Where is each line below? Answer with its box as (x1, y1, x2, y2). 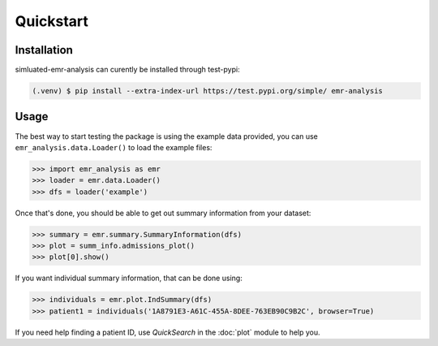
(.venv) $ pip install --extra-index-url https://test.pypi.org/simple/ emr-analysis (32, 86, 383, 96)
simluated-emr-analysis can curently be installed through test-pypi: (15, 65, 240, 75)
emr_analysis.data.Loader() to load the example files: (15, 142, 213, 152)
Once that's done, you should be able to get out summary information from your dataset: (15, 208, 311, 218)
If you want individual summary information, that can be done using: (15, 273, 243, 283)
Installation (15, 43, 73, 57)
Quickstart (15, 12, 89, 30)
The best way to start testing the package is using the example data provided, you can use (15, 131, 318, 141)
